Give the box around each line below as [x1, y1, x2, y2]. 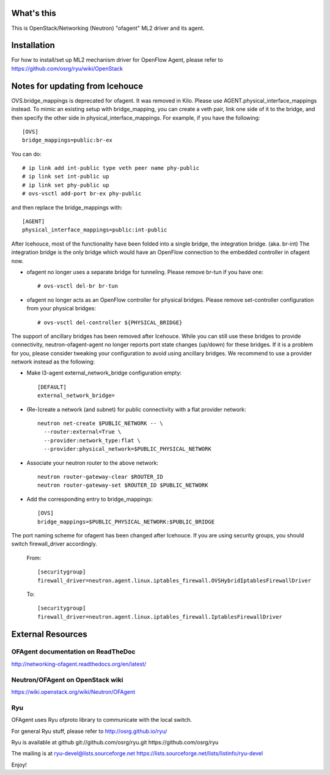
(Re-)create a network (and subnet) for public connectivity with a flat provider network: [26, 406, 246, 413]
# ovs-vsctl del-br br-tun [37, 283, 119, 289]
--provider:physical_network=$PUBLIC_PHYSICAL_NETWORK [43, 446, 212, 453]
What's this [11, 8, 56, 18]
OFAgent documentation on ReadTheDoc [11, 647, 136, 656]
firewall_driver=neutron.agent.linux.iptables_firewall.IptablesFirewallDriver [37, 613, 282, 620]
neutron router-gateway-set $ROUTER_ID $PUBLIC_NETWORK [37, 482, 208, 489]
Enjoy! [11, 761, 28, 768]
